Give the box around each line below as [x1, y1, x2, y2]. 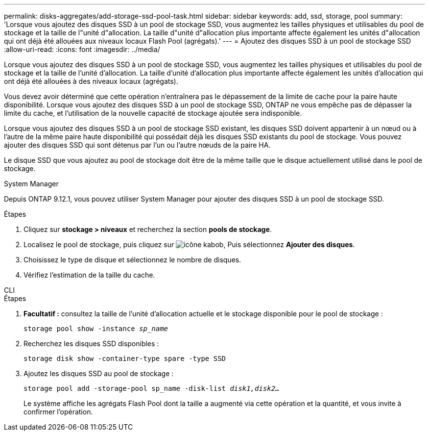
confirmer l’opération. [24, 408, 93, 416]
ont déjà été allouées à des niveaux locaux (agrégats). [4, 77, 178, 85]
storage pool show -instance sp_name [24, 325, 168, 333]
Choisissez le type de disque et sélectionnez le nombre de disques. [24, 256, 241, 264]
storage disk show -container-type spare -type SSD [24, 355, 226, 362]
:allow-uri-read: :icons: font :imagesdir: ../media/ [4, 45, 160, 53]
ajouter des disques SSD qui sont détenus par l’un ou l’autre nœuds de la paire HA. [4, 141, 271, 149]
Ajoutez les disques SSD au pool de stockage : [24, 369, 174, 378]
